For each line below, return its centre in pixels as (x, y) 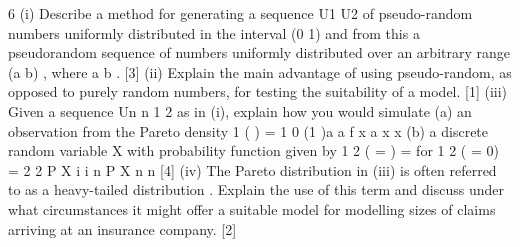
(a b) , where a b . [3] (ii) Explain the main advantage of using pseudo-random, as (260, 71)
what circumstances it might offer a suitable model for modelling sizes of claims (252, 208)
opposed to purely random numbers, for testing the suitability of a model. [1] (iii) (258, 91)
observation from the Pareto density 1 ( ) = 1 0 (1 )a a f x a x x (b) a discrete (248, 130)
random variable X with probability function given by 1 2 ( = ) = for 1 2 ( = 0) (253, 150)
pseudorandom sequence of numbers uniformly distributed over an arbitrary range (259, 52)
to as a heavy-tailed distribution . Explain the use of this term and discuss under (256, 189)
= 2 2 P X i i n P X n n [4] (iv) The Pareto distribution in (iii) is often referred (252, 169)
